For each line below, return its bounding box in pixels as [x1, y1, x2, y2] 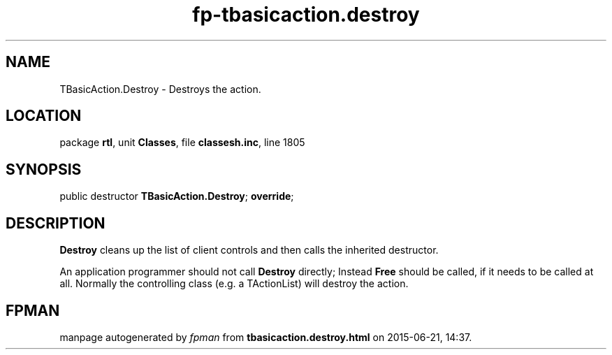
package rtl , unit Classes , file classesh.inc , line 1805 [59, 136, 305, 149]
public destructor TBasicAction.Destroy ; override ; [59, 190, 294, 203]
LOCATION [6, 107, 82, 125]
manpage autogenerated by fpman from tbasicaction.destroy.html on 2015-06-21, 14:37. [59, 331, 472, 343]
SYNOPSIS [6, 160, 82, 178]
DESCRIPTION [6, 214, 105, 232]
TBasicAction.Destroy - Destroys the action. [59, 82, 261, 95]
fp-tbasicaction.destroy [192, 3, 420, 27]
